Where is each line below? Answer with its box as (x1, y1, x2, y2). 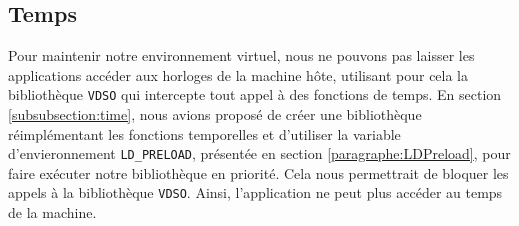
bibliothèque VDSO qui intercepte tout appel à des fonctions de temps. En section (8, 84, 502, 105)
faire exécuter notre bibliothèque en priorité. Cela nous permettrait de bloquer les (8, 162, 509, 183)
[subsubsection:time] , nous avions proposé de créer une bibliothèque (8, 104, 422, 125)
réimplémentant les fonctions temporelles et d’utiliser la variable (8, 123, 401, 144)
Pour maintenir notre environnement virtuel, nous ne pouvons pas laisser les (8, 45, 475, 66)
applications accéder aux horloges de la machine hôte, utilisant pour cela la (8, 64, 469, 85)
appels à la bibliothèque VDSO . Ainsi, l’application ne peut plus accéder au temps (8, 182, 503, 203)
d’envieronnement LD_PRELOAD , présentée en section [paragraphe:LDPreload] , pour (8, 143, 511, 164)
